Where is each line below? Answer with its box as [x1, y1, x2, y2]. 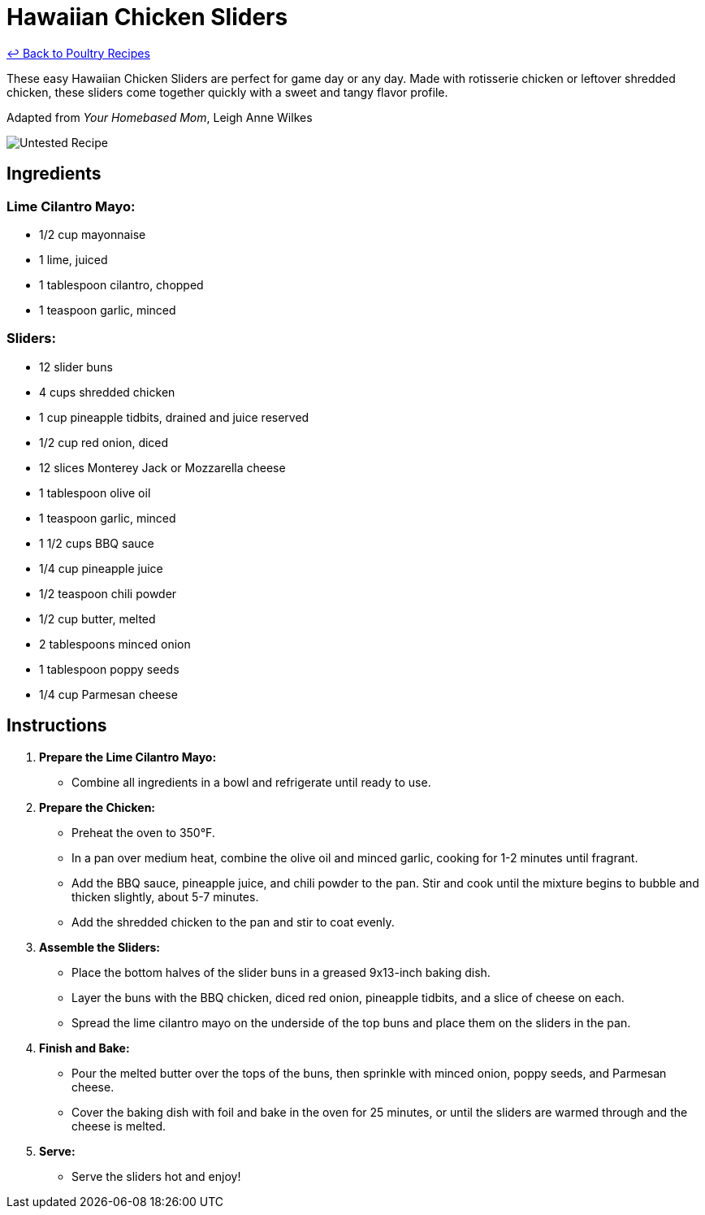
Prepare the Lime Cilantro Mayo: [39, 749, 217, 764]
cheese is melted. [71, 1118, 167, 1133]
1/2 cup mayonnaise [39, 227, 146, 241]
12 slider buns [39, 359, 113, 374]
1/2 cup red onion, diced [39, 435, 169, 449]
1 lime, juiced [39, 252, 108, 267]
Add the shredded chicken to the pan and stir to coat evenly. [71, 914, 395, 929]
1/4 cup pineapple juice [39, 561, 163, 575]
